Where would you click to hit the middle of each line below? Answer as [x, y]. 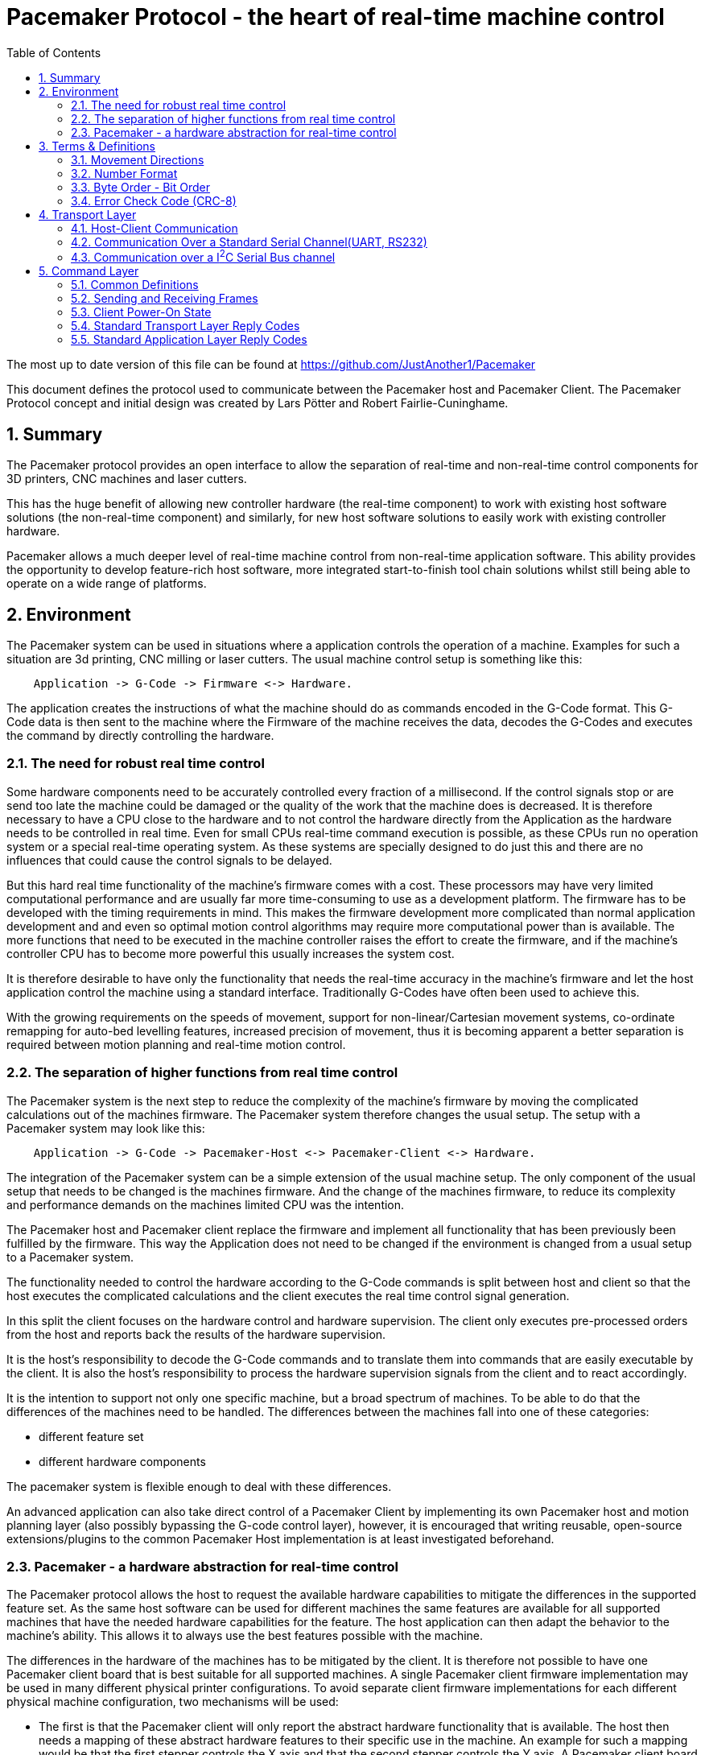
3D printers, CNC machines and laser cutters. [127, 479]
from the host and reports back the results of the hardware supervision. [196, 1334]
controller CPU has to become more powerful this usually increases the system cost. [231, 953]
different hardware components [122, 1461]
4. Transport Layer [88, 214]
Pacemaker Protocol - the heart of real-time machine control [336, 17]
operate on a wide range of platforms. [107, 584]
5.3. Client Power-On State [141, 312]
